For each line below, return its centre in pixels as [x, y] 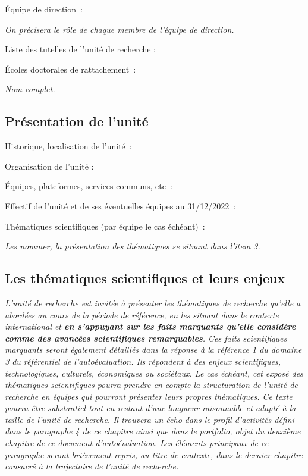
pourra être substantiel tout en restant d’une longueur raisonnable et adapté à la [150, 408]
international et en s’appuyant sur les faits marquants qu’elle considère [150, 326]
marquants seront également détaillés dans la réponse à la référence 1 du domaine [153, 350]
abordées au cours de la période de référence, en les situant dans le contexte [142, 314]
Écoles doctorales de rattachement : [70, 69]
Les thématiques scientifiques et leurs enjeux [145, 278]
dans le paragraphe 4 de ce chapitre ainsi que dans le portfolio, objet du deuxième [153, 431]
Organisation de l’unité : [49, 166]
